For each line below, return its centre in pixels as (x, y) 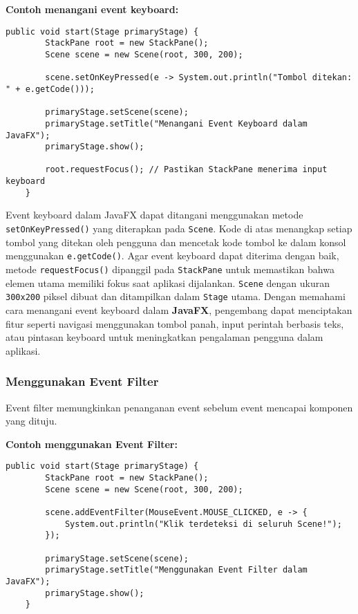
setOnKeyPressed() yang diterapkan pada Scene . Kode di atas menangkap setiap (179, 229)
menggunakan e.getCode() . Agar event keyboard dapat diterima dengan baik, (172, 255)
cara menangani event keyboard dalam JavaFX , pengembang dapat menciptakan (179, 309)
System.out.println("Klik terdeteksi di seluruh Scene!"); (203, 524)
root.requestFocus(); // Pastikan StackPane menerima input (186, 170)
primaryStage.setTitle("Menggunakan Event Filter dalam (176, 570)
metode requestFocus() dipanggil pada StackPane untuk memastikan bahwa (170, 269)
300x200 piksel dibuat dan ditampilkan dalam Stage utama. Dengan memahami (176, 296)
